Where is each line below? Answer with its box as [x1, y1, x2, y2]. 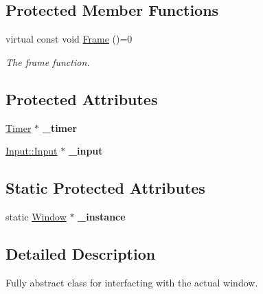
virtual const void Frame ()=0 [5, 32, 133, 46]
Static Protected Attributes [5, 177, 205, 199]
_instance [78, 209, 126, 223]
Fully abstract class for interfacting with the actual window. [5, 275, 258, 289]
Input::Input [5, 144, 58, 158]
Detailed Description [5, 242, 156, 264]
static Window [5, 209, 67, 223]
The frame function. [5, 54, 90, 69]
